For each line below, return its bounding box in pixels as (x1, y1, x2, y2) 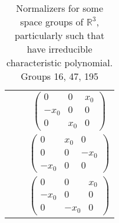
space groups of (20, 15, 84, 28)
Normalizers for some (16, 1, 104, 15)
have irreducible (27, 42, 92, 56)
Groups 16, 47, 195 (21, 69, 99, 83)
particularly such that (15, 28, 105, 42)
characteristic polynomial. (6, 56, 113, 69)
